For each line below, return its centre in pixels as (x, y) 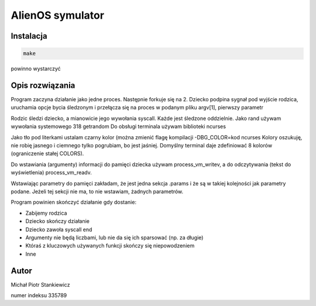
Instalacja (29, 36)
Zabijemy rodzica (46, 213)
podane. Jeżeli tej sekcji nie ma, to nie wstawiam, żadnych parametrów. (97, 191)
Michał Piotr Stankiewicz (40, 284)
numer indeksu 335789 (39, 295)
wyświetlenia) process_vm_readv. (51, 173)
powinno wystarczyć (36, 69)
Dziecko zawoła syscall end (59, 229)
